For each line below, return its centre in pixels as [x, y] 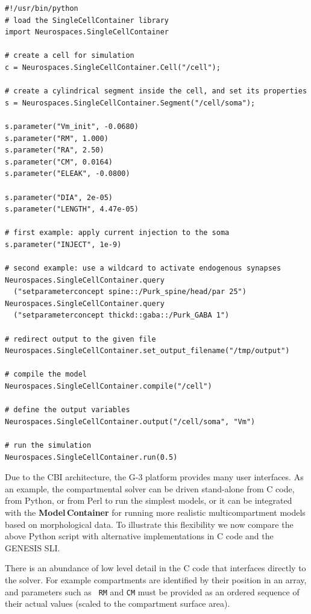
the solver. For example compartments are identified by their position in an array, [156, 579]
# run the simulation [48, 445]
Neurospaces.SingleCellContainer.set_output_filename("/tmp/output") [147, 351]
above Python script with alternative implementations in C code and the [139, 536]
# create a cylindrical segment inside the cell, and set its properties [156, 91]
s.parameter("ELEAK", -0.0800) [68, 174]
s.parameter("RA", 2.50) [55, 150]
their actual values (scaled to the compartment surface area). [118, 603]
